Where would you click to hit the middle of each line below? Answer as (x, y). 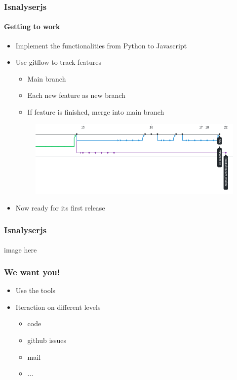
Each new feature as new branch (76, 95)
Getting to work (32, 26)
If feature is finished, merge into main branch (96, 112)
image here (20, 250)
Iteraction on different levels (58, 307)
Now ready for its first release (60, 208)
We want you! (32, 272)
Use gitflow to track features (59, 62)
